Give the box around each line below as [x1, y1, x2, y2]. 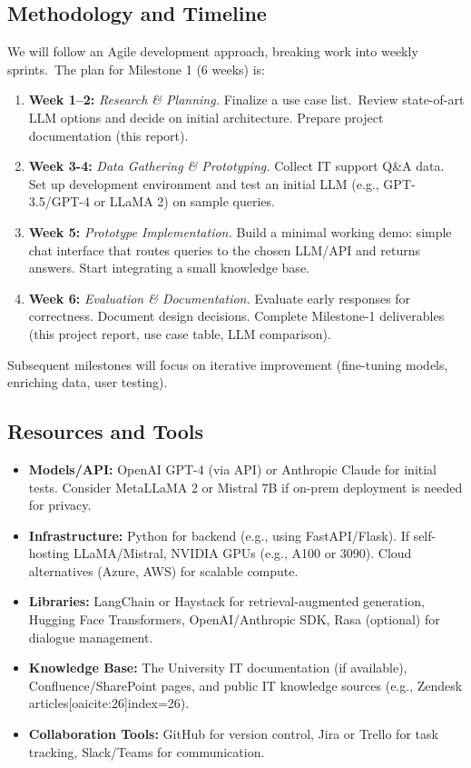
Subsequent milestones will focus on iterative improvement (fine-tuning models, [7, 354, 448, 374]
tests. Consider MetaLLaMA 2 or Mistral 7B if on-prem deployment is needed [28, 477, 463, 496]
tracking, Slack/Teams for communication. [28, 742, 265, 761]
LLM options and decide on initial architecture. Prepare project [28, 107, 384, 126]
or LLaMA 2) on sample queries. [93, 192, 275, 211]
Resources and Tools [7, 417, 204, 445]
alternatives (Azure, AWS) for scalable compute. [28, 561, 299, 580]
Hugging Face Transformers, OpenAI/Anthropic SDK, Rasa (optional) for [28, 610, 440, 629]
